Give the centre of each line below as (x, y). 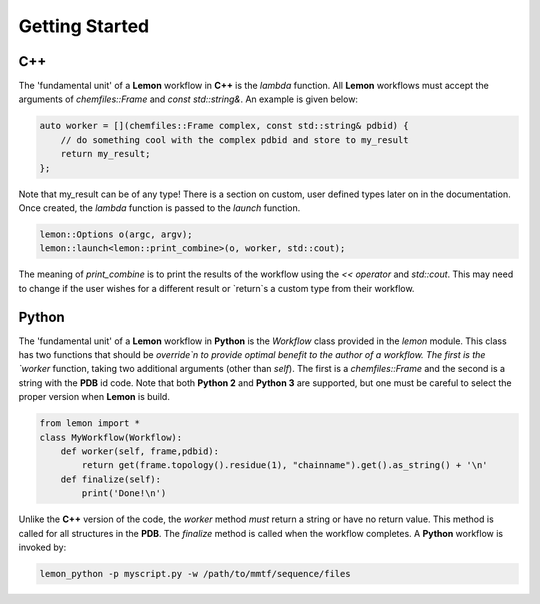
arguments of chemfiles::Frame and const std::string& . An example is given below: (188, 99)
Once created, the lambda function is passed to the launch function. (159, 207)
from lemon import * (89, 423)
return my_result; (105, 154)
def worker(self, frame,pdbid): (140, 451)
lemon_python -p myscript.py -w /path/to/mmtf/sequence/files (195, 573)
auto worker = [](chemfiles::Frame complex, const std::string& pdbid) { (224, 126)
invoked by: (42, 547)
